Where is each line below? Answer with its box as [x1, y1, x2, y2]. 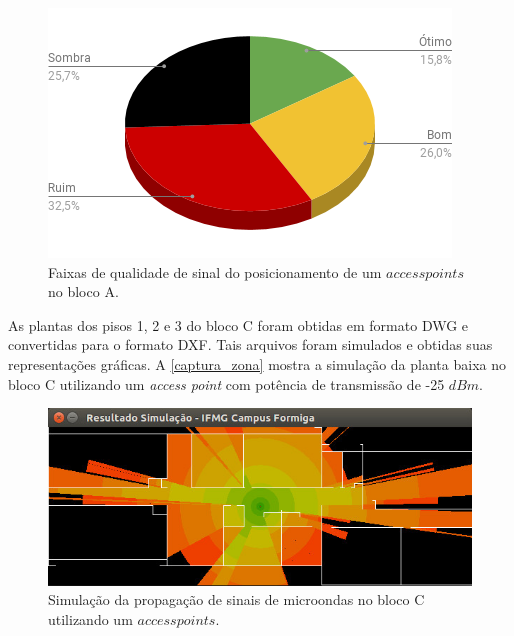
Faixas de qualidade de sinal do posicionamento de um [48, 261, 382, 282]
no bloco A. [48, 281, 119, 302]
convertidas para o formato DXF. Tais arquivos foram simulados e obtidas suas [8, 334, 493, 355]
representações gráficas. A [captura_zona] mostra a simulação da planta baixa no [8, 353, 506, 374]
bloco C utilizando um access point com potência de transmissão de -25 [8, 373, 445, 394]
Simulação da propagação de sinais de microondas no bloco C [48, 589, 425, 610]
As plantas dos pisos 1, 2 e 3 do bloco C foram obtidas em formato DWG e [8, 314, 469, 335]
